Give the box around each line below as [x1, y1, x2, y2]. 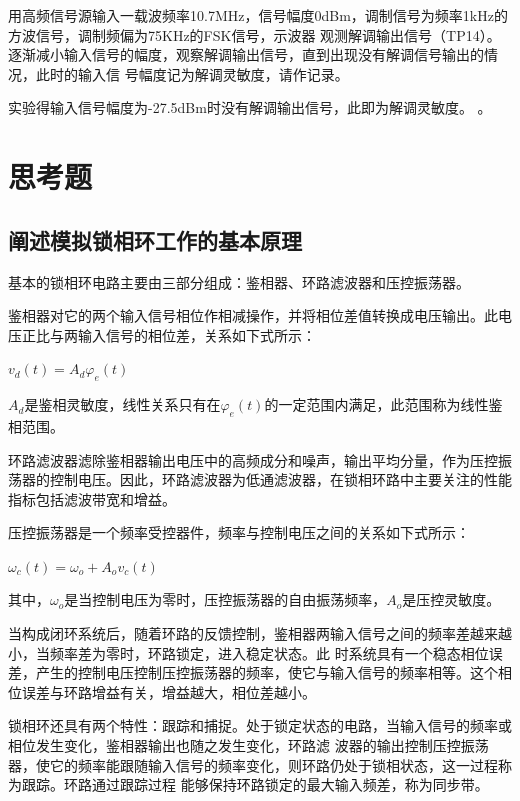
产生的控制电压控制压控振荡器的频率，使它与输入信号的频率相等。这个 [35, 662, 498, 683]
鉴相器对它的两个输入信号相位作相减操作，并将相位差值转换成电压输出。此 [8, 305, 498, 326]
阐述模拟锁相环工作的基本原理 [8, 224, 302, 255]
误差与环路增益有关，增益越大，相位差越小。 [21, 681, 316, 702]
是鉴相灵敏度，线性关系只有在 [24, 394, 221, 415]
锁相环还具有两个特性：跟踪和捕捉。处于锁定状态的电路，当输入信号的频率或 [8, 715, 512, 736]
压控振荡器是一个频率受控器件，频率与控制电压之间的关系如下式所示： [8, 522, 470, 543]
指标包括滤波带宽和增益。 [8, 488, 176, 509]
